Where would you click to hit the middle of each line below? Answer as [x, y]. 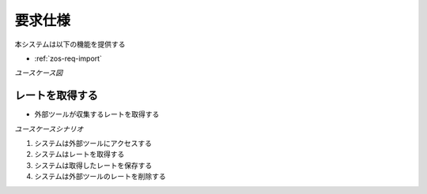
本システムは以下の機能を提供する [70, 44]
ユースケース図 [39, 73]
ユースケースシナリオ [49, 129]
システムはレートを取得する [79, 155]
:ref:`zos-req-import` [68, 58]
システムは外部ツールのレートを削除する [100, 177]
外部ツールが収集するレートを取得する [97, 114]
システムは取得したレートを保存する [93, 165]
